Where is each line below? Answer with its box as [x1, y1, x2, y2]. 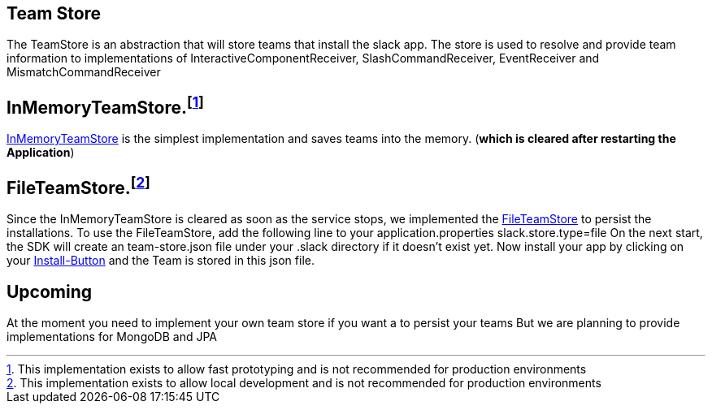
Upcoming [7, 281, 93, 302]
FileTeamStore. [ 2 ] [7, 173, 150, 198]
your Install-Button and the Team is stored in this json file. [7, 253, 315, 268]
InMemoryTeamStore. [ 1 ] [7, 93, 204, 118]
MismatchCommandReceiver [7, 65, 161, 80]
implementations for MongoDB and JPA [7, 329, 218, 343]
